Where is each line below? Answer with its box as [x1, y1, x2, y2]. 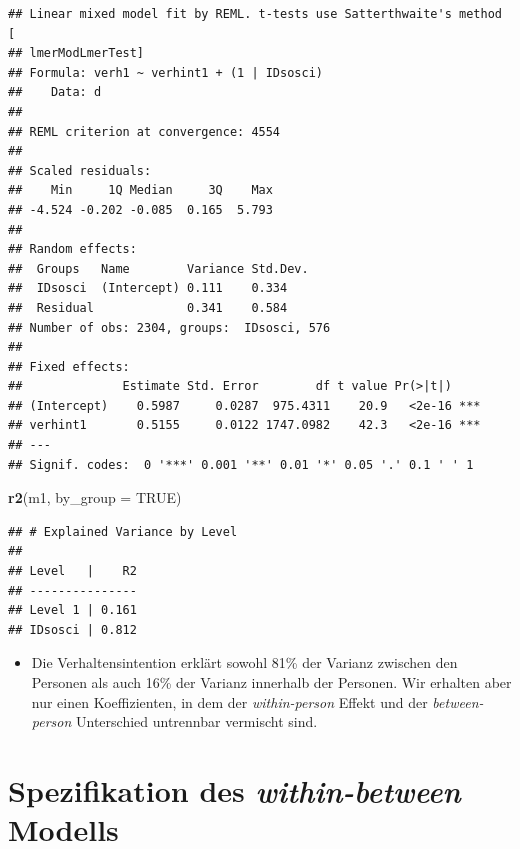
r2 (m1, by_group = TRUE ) [8, 487, 182, 508]
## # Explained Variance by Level [8, 524, 238, 539]
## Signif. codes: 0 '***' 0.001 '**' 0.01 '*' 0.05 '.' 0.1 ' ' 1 [8, 457, 474, 472]
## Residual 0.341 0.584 [8, 300, 288, 315]
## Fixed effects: [8, 359, 130, 374]
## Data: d [8, 85, 102, 100]
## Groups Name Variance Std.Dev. [8, 261, 309, 276]
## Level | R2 [8, 564, 137, 579]
